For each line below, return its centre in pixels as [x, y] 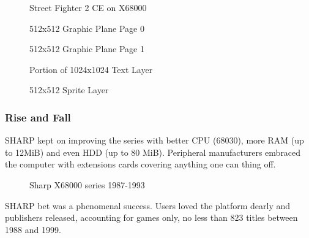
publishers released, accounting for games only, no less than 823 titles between [151, 217]
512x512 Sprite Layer [69, 90]
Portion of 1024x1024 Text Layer [91, 69]
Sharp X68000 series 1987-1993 [87, 184]
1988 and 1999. [33, 229]
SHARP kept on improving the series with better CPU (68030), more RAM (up [154, 140]
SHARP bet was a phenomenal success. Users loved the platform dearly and [148, 205]
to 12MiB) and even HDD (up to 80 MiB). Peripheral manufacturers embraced [153, 152]
